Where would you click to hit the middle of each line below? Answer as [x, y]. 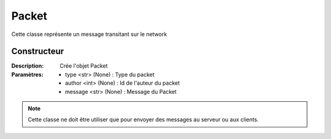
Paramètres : [28, 74]
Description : [28, 66]
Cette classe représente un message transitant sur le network [89, 34]
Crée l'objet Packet [84, 66]
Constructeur [38, 52]
